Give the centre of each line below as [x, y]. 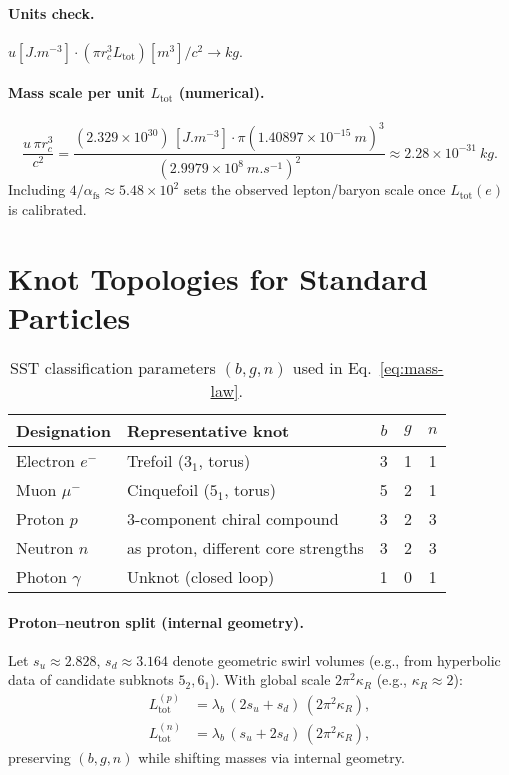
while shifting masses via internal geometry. [271, 756]
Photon [41, 576]
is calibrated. [47, 209]
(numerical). [221, 92]
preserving [39, 756]
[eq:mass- [411, 367]
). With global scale [270, 679]
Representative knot [208, 430]
